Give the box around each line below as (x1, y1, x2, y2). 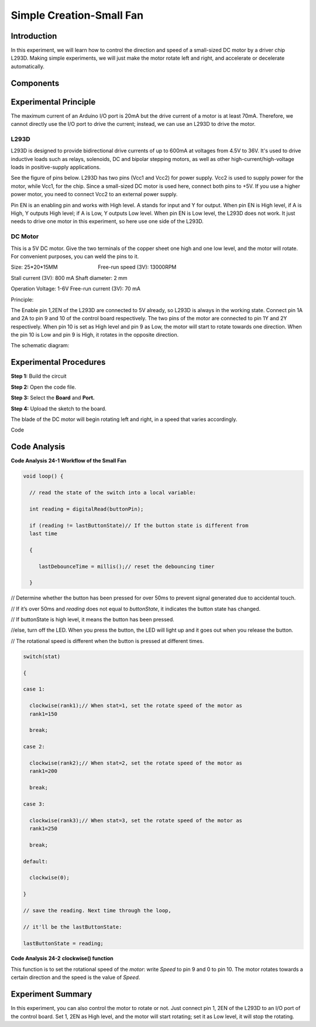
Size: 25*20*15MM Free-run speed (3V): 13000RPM (11, 263, 177, 271)
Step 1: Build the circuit (11, 372, 67, 380)
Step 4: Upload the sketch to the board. (11, 405, 107, 412)
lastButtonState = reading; (23, 940, 104, 947)
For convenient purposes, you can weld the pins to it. (11, 252, 139, 260)
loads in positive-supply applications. (11, 164, 101, 171)
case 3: (23, 800, 45, 807)
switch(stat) (23, 653, 61, 660)
